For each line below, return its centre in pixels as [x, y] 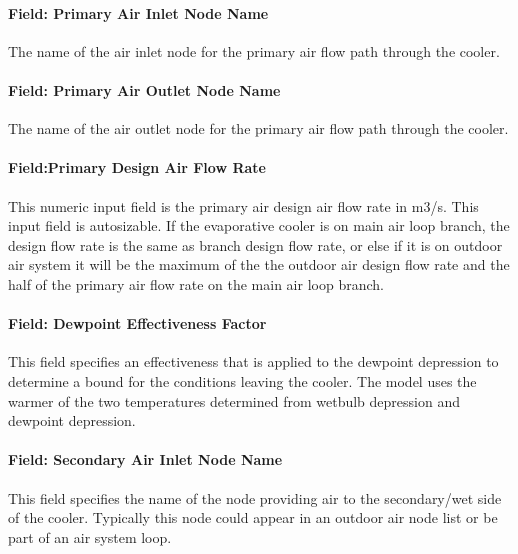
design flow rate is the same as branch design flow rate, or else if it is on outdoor [255, 244]
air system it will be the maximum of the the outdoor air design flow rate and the [259, 264]
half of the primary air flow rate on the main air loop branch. [196, 283]
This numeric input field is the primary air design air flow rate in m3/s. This [243, 205]
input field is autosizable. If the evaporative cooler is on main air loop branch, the [259, 225]
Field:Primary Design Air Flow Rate [137, 167]
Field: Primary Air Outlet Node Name [144, 89]
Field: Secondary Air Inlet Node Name [145, 459]
